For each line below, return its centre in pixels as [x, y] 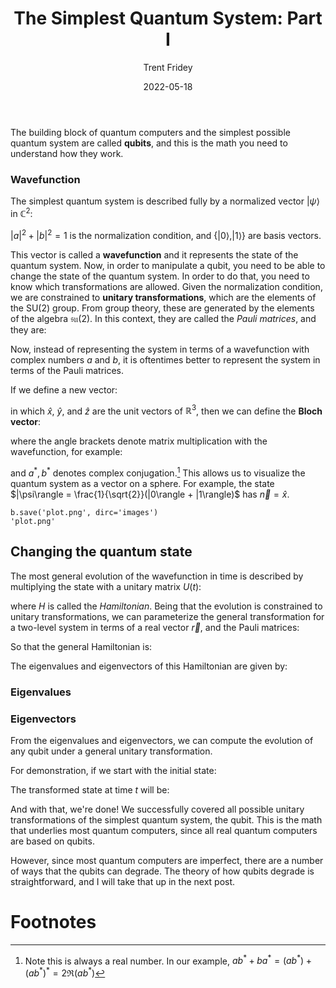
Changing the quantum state [101, 552]
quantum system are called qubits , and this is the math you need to [149, 143]
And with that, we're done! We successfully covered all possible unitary [157, 809]
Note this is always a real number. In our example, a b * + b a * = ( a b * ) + [168, 960]
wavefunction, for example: [66, 452]
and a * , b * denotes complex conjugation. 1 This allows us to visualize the [158, 472]
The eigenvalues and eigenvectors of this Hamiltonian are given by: [149, 666]
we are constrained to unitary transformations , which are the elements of [163, 297]
